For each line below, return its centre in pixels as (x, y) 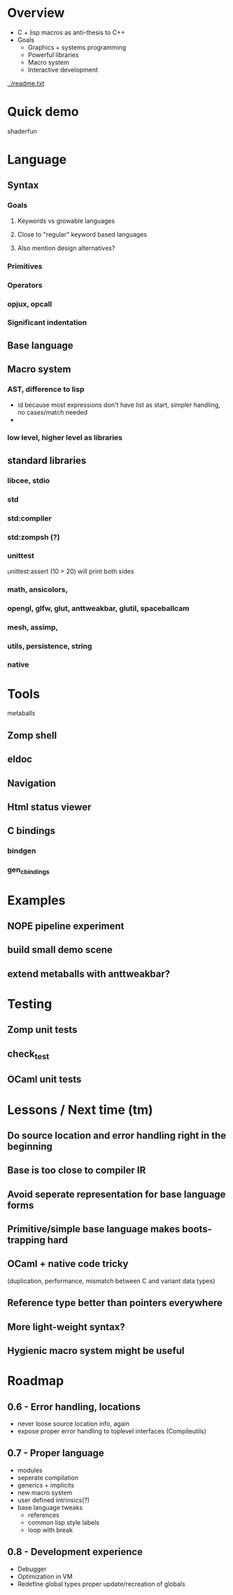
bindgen (22, 851)
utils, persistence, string (50, 646)
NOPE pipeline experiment (66, 926)
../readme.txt (26, 83)
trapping (26, 1241)
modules (30, 1470)
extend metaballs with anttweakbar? (89, 974)
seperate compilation (48, 1478)
